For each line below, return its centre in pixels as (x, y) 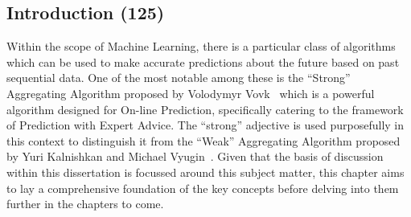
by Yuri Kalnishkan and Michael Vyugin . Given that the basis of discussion (195, 156)
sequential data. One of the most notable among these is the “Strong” (179, 78)
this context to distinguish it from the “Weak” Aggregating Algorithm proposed (203, 140)
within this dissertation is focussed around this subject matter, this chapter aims (205, 172)
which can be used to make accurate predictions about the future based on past (203, 61)
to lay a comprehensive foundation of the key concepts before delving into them (203, 188)
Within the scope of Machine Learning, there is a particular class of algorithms (201, 46)
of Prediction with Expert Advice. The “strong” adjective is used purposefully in (205, 125)
